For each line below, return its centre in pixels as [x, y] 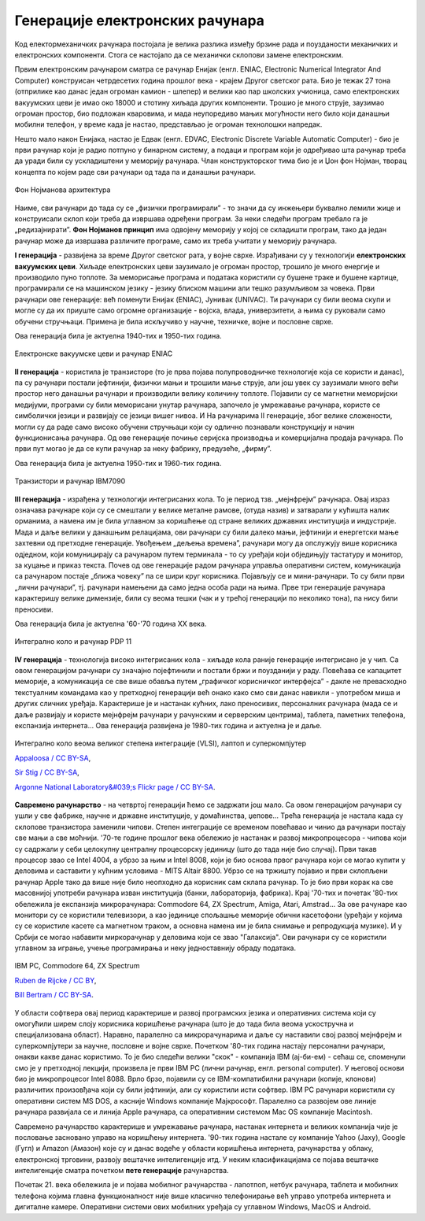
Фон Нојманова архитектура [63, 190]
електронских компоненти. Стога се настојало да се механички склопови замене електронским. [179, 54]
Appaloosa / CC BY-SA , [53, 758]
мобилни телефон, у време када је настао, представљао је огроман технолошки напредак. [168, 124]
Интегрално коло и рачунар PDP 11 [73, 642]
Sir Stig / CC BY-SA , [47, 772]
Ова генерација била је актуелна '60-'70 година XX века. [111, 623]
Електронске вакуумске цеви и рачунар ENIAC [94, 353]
